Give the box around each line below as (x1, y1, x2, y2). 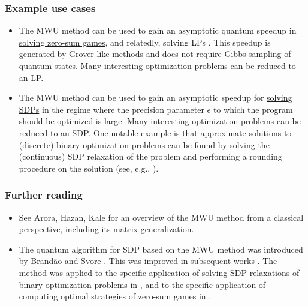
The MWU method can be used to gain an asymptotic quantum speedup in (19, 24, 297, 37)
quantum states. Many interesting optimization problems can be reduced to (19, 59, 296, 71)
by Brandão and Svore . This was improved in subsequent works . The (19, 254, 277, 267)
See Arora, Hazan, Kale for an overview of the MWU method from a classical (19, 211, 304, 223)
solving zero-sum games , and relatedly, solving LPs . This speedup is (19, 35, 271, 48)
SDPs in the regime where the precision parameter (19, 103, 204, 115)
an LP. (19, 71, 44, 83)
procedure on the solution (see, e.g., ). (19, 161, 159, 174)
